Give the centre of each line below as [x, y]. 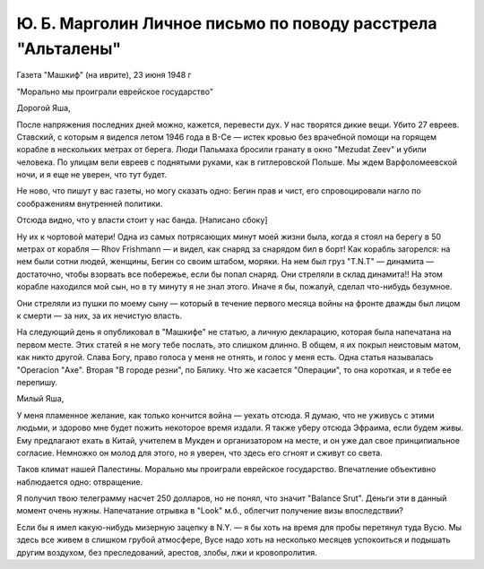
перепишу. [37, 382]
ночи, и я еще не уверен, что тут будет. [92, 175]
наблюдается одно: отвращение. [80, 482]
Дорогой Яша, [43, 108]
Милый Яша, [40, 399]
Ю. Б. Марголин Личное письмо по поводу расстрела [227, 23]
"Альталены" [69, 48]
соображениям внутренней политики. [90, 203]
